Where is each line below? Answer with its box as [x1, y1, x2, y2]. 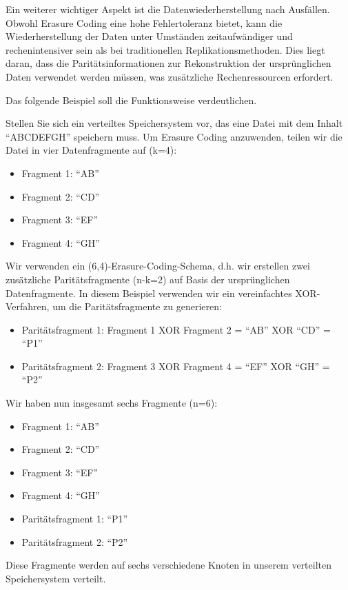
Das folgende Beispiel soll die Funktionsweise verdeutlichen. [6, 92, 257, 107]
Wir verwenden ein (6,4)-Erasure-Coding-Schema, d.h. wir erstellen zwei [6, 258, 310, 273]
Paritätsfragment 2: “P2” [21, 534, 128, 549]
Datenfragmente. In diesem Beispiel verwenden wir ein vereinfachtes [6, 285, 292, 300]
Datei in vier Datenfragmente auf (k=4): [6, 143, 177, 157]
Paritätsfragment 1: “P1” [21, 511, 128, 526]
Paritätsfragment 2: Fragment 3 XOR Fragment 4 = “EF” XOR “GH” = [21, 358, 330, 373]
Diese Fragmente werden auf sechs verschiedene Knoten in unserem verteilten [6, 558, 332, 572]
